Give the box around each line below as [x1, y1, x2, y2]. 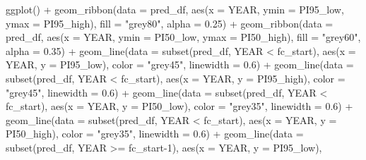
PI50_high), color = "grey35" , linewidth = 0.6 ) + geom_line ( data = [6, 126, 304, 141]
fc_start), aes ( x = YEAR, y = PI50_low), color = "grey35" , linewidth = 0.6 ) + [6, 99, 353, 113]
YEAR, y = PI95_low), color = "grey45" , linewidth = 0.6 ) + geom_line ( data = [6, 57, 354, 72]
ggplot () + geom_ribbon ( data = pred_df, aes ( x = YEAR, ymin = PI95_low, [6, 2, 344, 16]
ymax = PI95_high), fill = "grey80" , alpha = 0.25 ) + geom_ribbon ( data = [6, 16, 333, 30]
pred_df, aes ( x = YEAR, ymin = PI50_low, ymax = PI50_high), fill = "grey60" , [6, 30, 361, 44]
